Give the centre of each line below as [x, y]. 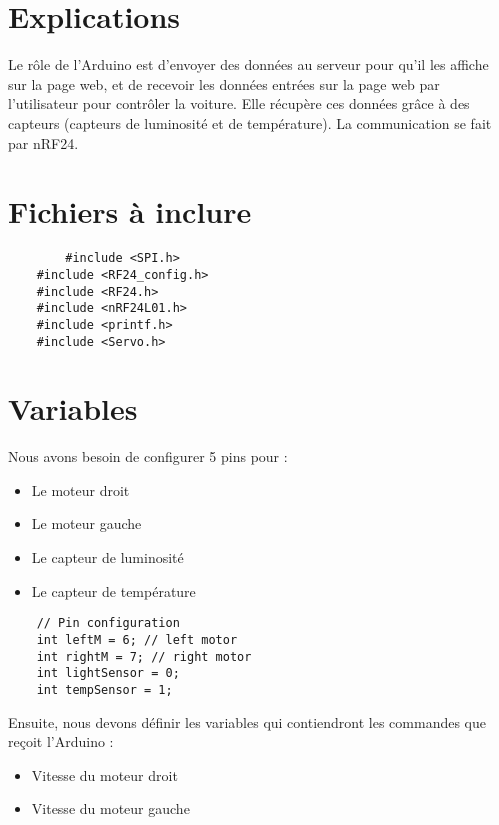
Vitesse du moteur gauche [110, 808]
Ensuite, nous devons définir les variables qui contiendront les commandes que [247, 721]
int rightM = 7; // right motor [144, 656]
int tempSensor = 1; [104, 689]
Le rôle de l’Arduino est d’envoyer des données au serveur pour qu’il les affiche [248, 64]
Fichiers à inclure [130, 211]
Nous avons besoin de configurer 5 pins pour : [148, 456]
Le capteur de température [113, 590]
